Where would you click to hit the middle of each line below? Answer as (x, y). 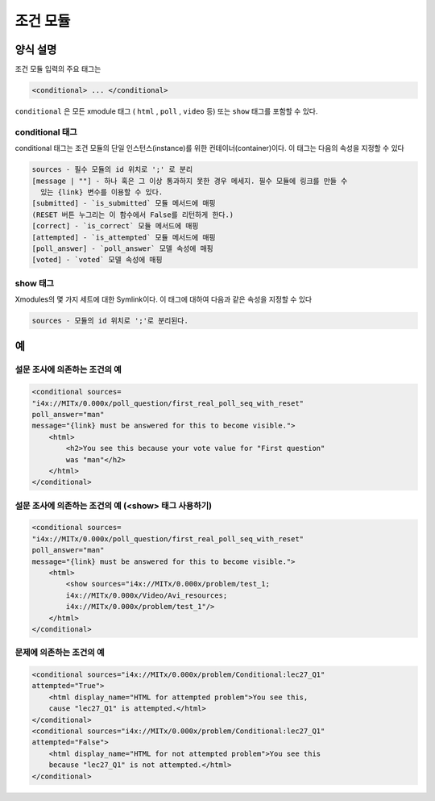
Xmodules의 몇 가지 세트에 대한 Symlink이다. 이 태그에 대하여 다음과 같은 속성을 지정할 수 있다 (164, 299)
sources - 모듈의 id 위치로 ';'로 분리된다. (110, 321)
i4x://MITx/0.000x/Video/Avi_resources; (147, 595)
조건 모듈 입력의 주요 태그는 (58, 69)
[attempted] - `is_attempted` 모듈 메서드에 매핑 (124, 237)
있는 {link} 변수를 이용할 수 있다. (102, 192)
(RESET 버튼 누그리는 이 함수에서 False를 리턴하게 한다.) (133, 215)
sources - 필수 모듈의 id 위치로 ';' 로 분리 (112, 170)
